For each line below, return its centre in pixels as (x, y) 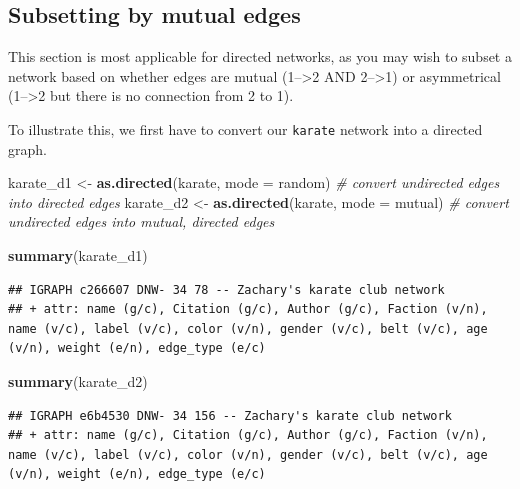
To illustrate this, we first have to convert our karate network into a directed (245, 128)
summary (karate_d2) (78, 380)
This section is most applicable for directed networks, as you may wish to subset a (260, 56)
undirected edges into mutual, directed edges (141, 221)
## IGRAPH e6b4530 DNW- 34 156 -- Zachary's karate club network (230, 415)
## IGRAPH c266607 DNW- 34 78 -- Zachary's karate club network (226, 289)
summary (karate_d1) (78, 255)
